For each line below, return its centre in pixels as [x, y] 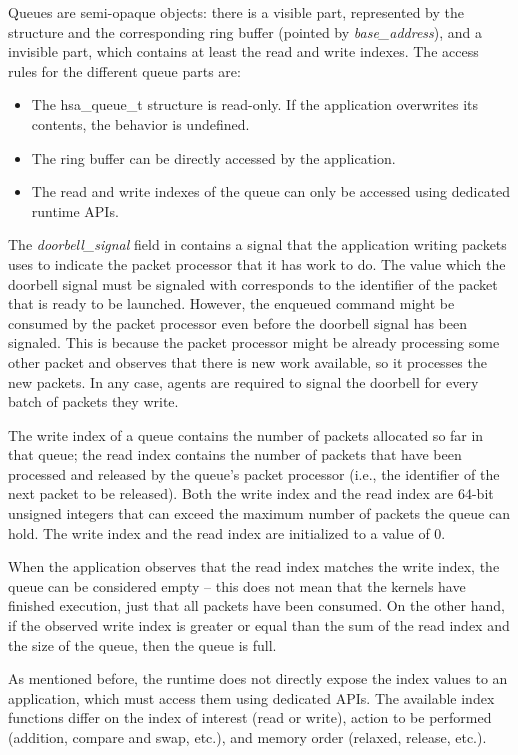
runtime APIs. [75, 210]
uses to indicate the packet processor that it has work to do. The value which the [257, 263]
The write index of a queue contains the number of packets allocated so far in [246, 434]
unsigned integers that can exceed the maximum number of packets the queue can [259, 513]
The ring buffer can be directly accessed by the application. [213, 157]
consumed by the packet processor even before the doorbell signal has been [238, 322]
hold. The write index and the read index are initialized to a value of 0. [227, 532]
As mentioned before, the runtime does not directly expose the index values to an [258, 678]
